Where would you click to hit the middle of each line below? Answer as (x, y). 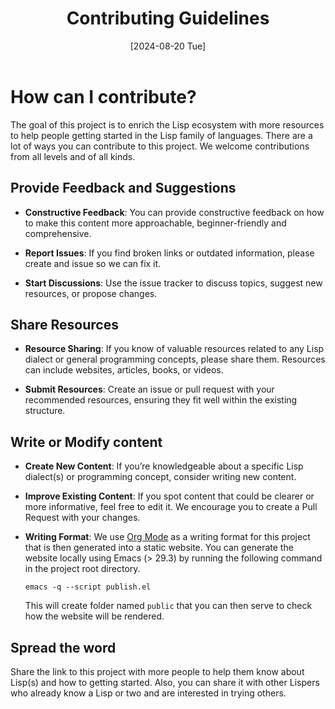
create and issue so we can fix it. (93, 263)
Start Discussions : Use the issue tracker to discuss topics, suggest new (173, 283)
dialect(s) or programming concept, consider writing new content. (160, 477)
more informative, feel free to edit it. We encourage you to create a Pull (171, 507)
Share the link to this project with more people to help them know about (157, 671)
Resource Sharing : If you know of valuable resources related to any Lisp (174, 349)
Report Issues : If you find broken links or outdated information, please (169, 253)
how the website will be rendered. (94, 616)
